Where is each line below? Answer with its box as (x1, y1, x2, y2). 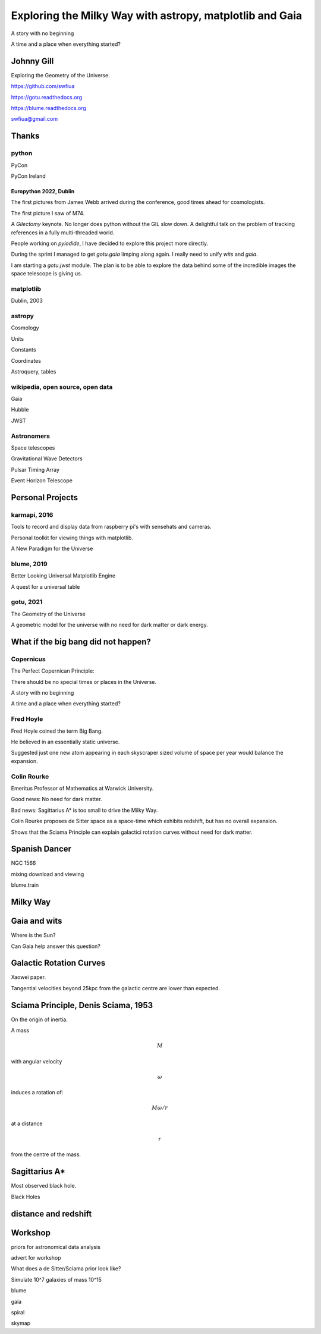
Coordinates (11, 357, 42, 364)
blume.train (11, 881, 39, 889)
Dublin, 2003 (11, 297, 43, 305)
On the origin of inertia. (11, 1016, 68, 1023)
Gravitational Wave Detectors (11, 455, 83, 462)
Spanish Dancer (11, 844, 71, 854)
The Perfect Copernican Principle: (11, 667, 95, 674)
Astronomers (11, 432, 51, 440)
